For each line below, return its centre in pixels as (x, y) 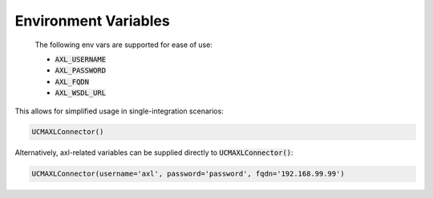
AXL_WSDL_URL (81, 93)
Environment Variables (92, 21)
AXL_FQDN (72, 81)
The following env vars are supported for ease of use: (123, 45)
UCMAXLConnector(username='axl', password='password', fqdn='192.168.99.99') (188, 174)
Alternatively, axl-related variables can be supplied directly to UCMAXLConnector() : (154, 152)
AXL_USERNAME (81, 59)
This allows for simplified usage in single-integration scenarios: (119, 111)
